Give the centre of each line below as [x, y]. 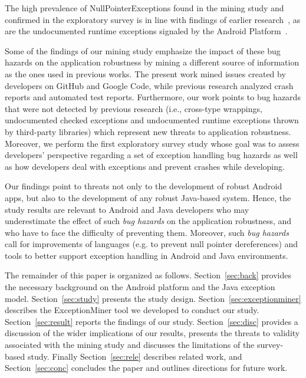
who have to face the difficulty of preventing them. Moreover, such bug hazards [147, 232]
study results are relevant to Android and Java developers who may [127, 209]
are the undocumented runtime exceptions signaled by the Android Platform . [146, 31]
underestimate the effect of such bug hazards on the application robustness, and [148, 221]
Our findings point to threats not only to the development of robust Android [144, 186]
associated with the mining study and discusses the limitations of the [130, 345]
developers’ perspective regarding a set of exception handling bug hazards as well [151, 155]
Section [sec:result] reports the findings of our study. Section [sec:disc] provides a [152, 321]
